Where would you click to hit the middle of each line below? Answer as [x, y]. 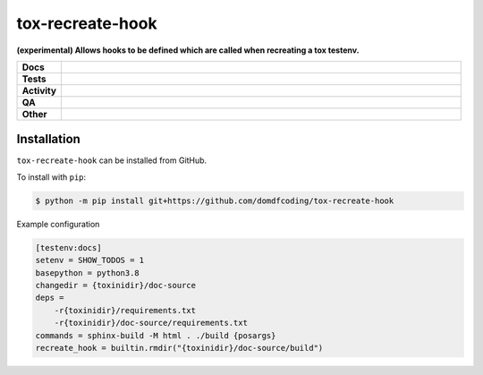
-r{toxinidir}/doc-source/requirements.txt [151, 323]
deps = [50, 298]
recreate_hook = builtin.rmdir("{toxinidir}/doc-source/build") [179, 348]
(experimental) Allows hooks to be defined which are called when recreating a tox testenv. [188, 50]
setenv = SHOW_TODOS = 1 [90, 260]
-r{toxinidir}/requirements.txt [125, 310]
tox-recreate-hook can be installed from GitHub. [112, 160]
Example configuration [58, 224]
